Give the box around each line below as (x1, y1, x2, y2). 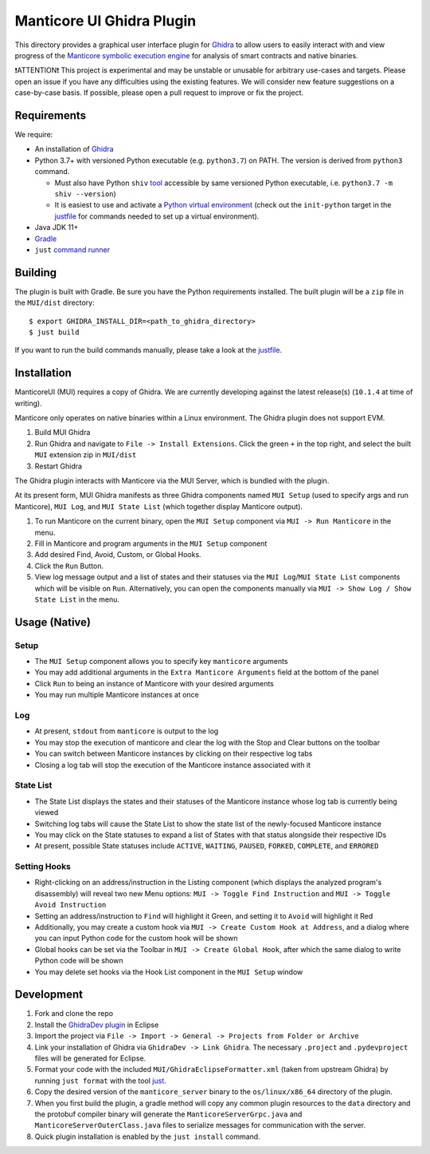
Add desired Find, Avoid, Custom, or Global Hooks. (34, 550, 202, 559)
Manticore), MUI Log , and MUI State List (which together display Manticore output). (14, 501, 303, 511)
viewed (34, 808, 59, 817)
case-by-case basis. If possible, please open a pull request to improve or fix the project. (14, 88, 304, 97)
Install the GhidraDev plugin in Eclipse (34, 1020, 159, 1030)
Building (14, 266, 57, 279)
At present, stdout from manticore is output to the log (34, 726, 219, 736)
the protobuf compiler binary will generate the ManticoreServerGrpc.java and (34, 1109, 303, 1119)
